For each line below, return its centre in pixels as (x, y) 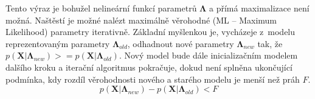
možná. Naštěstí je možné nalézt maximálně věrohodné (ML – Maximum (141, 20)
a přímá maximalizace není (259, 8)
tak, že (270, 43)
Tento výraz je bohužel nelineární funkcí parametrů (101, 8)
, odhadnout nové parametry (181, 43)
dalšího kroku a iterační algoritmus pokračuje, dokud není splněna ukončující (149, 67)
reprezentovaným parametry (58, 43)
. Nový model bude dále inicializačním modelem (208, 55)
